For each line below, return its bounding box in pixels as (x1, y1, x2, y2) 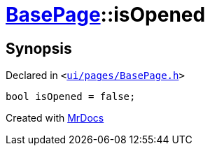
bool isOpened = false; (6, 91, 136, 103)
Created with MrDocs (6, 112, 104, 124)
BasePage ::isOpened (6, 3, 206, 27)
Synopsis (6, 39, 72, 57)
